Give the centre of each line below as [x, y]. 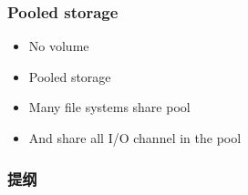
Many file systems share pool [109, 107]
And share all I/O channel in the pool [135, 138]
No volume [59, 46]
